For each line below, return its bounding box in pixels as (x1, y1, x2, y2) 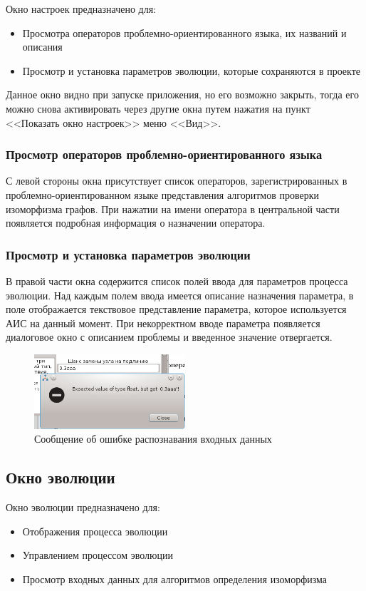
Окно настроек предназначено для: (6, 1, 157, 16)
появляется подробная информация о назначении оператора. (6, 215, 266, 230)
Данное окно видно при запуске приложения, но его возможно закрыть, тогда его (6, 87, 359, 102)
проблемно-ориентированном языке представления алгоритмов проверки (6, 187, 319, 202)
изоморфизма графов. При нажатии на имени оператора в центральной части (6, 201, 340, 216)
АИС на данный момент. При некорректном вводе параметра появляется (6, 315, 320, 330)
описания (22, 39, 63, 54)
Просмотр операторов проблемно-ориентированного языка (6, 145, 323, 163)
